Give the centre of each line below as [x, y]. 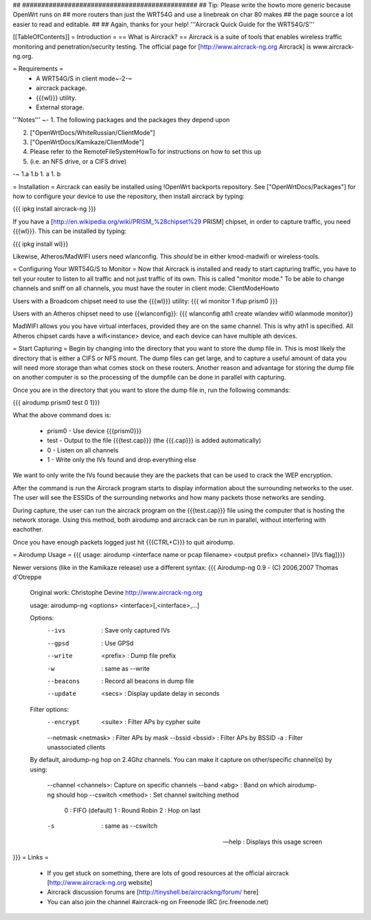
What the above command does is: [62, 415]
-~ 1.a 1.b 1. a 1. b [37, 174]
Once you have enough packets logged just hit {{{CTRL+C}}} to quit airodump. [124, 542]
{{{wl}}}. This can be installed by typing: [70, 231]
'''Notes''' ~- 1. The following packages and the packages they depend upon [121, 120]
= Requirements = [38, 69]
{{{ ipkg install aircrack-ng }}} [54, 209]
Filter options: [49, 709]
